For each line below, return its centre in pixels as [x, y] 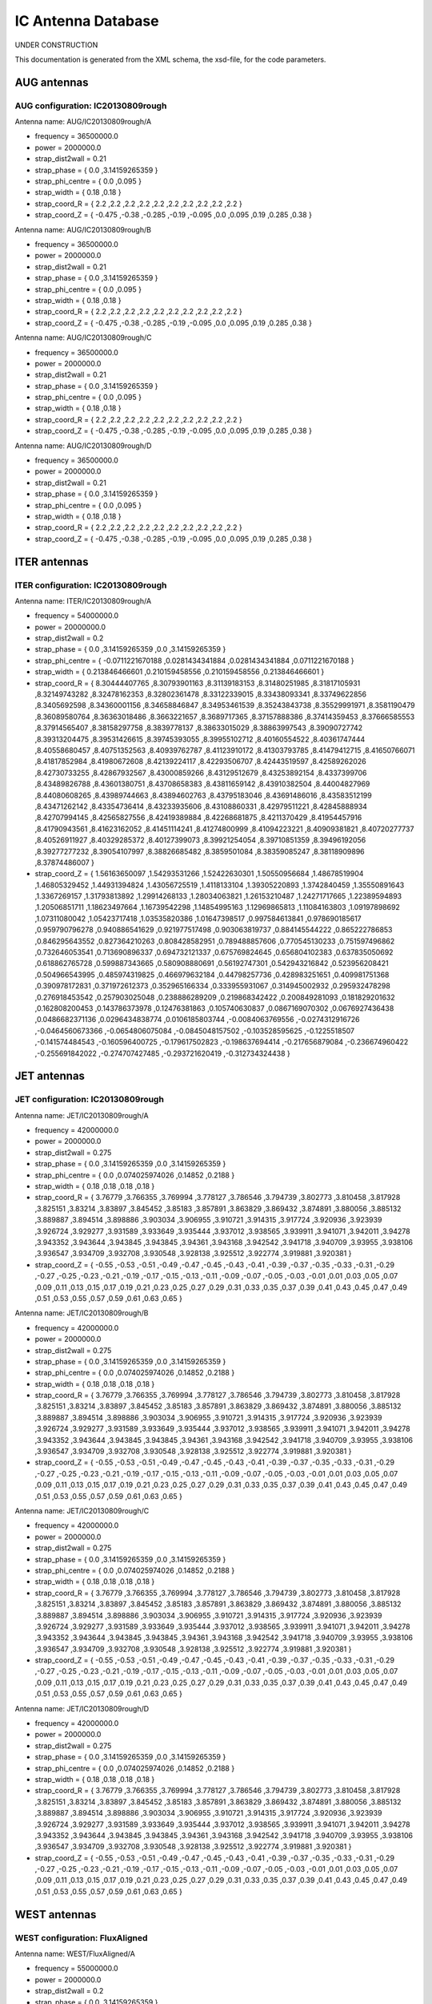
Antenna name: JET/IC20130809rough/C [82, 1510]
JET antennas [50, 1076]
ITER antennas [52, 562]
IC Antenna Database [87, 21]
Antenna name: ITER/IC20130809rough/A [83, 600]
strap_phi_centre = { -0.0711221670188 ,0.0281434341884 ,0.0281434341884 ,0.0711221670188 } [194, 661]
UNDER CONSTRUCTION [56, 45]
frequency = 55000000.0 [77, 1969]
